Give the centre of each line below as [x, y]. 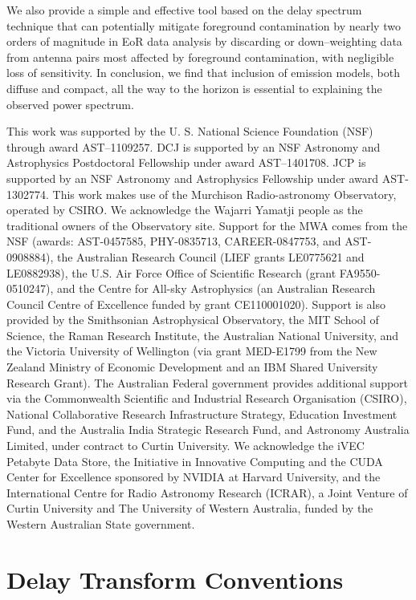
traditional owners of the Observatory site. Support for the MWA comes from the [207, 225]
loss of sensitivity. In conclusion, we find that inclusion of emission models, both [203, 73]
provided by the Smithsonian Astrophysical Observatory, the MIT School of [193, 320]
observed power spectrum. [70, 104]
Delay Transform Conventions [175, 579]
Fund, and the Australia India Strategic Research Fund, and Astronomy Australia [208, 430]
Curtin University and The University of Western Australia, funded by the [190, 508]
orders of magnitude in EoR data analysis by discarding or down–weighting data [204, 41]
